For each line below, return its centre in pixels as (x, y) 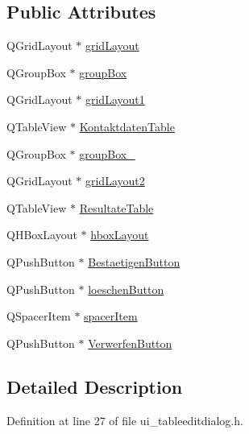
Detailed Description (95, 386)
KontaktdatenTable (127, 126)
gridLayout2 (115, 181)
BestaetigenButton (134, 261)
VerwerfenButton (130, 343)
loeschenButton (126, 289)
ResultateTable (116, 207)
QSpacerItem (39, 316)
